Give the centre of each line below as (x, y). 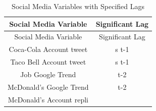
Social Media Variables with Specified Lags (78, 6)
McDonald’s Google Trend (48, 87)
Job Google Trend (48, 74)
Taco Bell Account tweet (48, 62)
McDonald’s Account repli (48, 99)
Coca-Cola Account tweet (48, 49)
